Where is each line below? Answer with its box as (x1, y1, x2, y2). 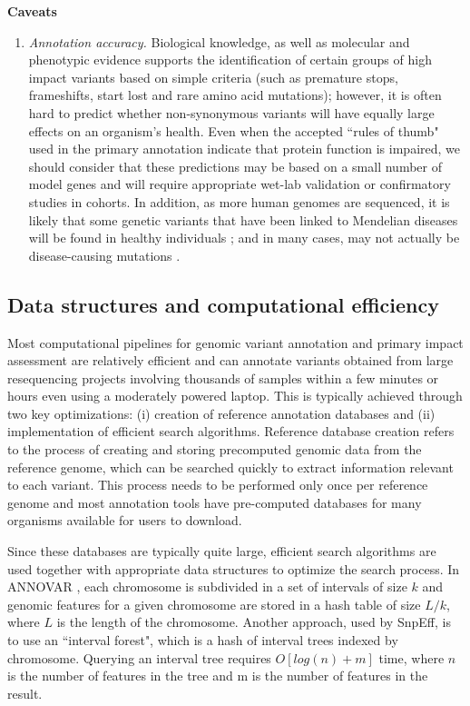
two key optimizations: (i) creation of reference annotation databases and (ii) (7, 403, 436, 423)
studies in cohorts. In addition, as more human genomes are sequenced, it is (28, 192, 450, 211)
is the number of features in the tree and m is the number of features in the (7, 666, 428, 685)
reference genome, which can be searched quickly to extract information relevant (7, 457, 454, 476)
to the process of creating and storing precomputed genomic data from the (7, 440, 422, 459)
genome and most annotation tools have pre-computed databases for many (7, 492, 422, 512)
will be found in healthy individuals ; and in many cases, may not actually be (28, 228, 460, 247)
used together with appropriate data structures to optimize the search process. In (7, 559, 460, 578)
